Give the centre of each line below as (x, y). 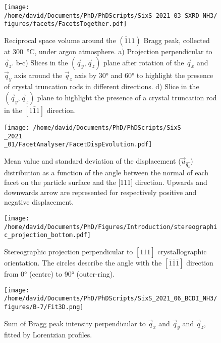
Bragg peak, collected (177, 40)
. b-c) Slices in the (40, 62)
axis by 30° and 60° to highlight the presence (144, 75)
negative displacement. (39, 202)
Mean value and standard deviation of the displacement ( (93, 160)
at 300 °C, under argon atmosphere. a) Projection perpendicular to (108, 51)
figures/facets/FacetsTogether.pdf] (66, 24)
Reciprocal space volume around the (60, 40)
